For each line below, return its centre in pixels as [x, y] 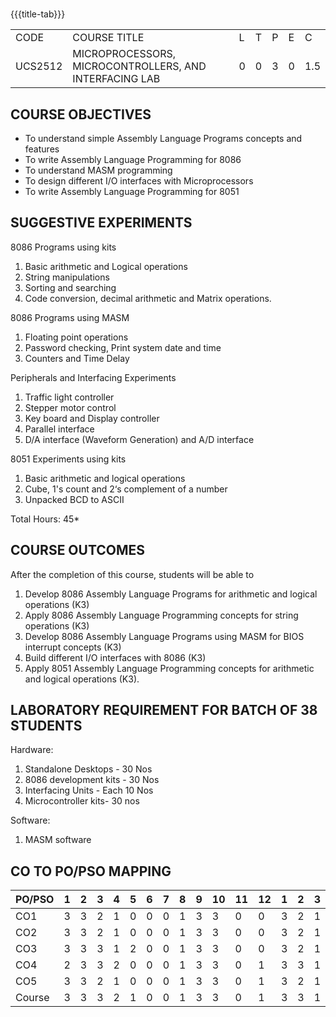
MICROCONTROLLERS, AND [139, 66]
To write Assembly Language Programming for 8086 [133, 159]
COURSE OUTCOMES [78, 550]
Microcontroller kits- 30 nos [82, 801]
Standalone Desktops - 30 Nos [88, 769]
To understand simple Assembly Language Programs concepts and [163, 138]
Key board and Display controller [92, 418]
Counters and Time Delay [77, 358]
